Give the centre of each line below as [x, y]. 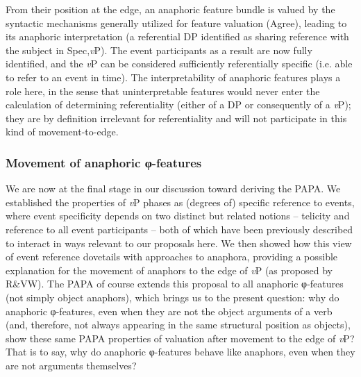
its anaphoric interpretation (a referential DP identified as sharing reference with [177, 36]
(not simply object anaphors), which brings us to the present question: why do [173, 297]
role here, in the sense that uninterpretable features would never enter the [163, 91]
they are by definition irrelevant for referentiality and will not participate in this [176, 118]
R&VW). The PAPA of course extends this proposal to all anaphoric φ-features [175, 284]
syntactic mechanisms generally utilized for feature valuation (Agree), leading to [176, 23]
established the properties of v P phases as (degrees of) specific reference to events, [180, 202]
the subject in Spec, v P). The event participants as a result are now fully [159, 50]
